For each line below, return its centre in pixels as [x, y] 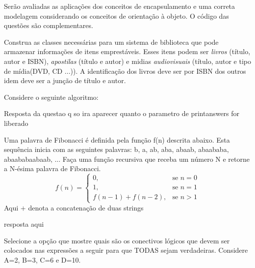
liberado [16, 123]
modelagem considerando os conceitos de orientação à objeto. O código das [116, 15]
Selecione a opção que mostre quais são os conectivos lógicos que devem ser [117, 240]
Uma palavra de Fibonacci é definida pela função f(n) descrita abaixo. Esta [117, 139]
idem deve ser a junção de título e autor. [65, 80]
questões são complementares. [49, 25]
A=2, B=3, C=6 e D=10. [42, 259]
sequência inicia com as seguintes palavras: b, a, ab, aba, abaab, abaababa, [116, 149]
